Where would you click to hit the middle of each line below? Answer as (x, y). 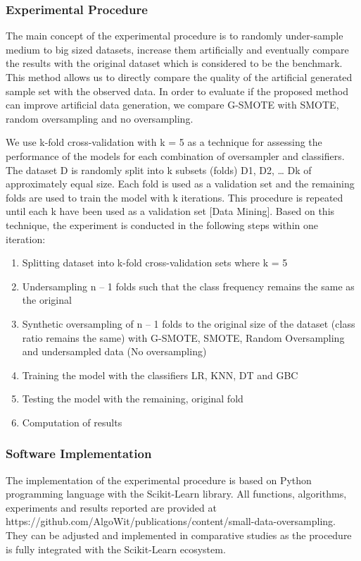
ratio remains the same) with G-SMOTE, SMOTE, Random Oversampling (183, 337)
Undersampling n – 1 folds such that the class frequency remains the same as (188, 286)
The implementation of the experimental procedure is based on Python (159, 480)
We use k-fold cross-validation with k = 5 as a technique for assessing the (164, 142)
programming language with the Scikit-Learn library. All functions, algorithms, (176, 494)
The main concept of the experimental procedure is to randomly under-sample (175, 36)
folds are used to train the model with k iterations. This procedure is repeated (175, 197)
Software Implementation (79, 454)
